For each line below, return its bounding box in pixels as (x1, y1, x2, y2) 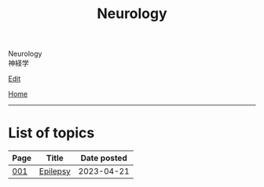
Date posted (80, 152, 127, 163)
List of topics (8, 124, 95, 142)
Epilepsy (38, 166, 71, 177)
